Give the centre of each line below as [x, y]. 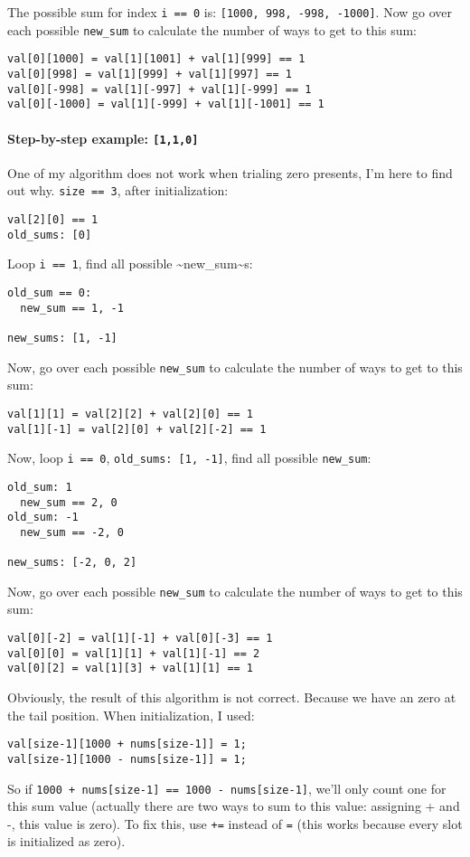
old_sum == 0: [50, 293]
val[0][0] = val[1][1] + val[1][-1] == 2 [134, 653]
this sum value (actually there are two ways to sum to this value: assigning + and [234, 806]
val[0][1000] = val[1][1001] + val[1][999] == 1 [156, 59]
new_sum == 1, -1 [72, 308]
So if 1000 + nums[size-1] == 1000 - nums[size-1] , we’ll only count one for [227, 788]
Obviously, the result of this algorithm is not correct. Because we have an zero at [232, 697]
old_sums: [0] [50, 235]
